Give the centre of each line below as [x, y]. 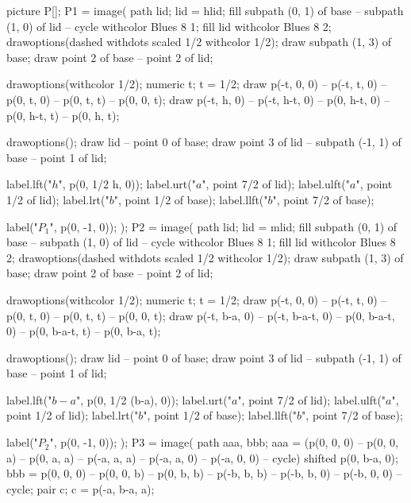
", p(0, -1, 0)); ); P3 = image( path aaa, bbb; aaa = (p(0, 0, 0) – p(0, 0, [224, 442]
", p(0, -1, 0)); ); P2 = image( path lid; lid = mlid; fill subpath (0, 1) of [223, 226]
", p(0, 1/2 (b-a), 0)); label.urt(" [154, 399]
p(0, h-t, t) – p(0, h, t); [63, 115]
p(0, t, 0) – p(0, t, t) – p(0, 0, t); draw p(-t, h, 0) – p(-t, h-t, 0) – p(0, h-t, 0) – [198, 99]
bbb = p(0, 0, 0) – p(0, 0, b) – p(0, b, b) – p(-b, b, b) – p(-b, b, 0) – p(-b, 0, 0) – [204, 473]
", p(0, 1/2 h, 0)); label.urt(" [127, 184]
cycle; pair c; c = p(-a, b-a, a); [81, 488]
